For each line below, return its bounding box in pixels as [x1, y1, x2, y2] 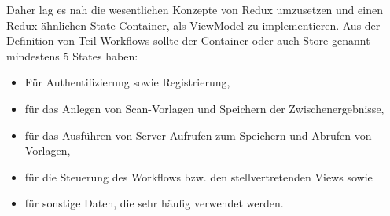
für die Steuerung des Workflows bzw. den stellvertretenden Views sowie [24, 168, 373, 185]
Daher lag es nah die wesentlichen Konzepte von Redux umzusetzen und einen [6, 2, 383, 17]
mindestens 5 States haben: [6, 47, 138, 64]
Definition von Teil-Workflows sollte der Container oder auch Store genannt [6, 32, 370, 49]
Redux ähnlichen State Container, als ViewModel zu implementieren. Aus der [6, 16, 381, 33]
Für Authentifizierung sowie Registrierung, [24, 74, 230, 90]
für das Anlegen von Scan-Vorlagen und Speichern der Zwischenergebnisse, [24, 100, 384, 116]
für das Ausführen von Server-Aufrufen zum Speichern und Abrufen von [24, 126, 372, 143]
